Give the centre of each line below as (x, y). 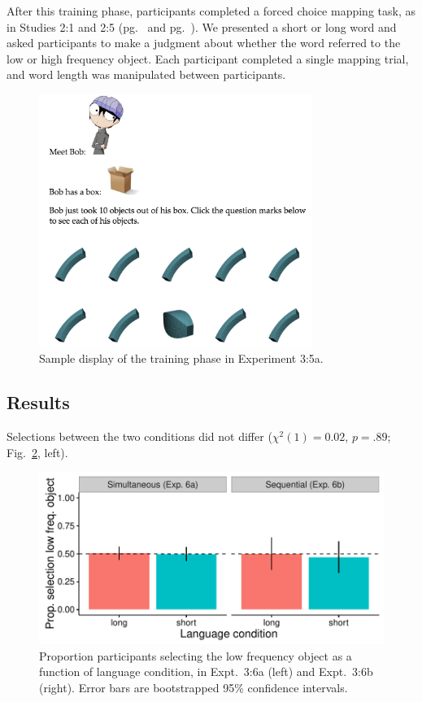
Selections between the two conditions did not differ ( (139, 436)
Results (38, 402)
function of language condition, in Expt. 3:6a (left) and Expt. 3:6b (206, 671)
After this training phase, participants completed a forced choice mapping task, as (211, 11)
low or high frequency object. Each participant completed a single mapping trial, (208, 58)
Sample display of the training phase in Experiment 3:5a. (181, 358)
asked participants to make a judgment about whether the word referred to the (204, 43)
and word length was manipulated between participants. (146, 74)
